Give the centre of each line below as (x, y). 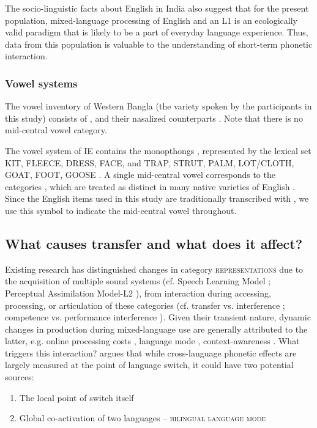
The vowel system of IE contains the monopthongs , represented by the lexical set (158, 150)
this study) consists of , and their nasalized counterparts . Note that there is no (154, 118)
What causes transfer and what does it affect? (154, 243)
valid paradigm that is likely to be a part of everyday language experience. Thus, (157, 32)
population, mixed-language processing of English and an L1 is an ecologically (151, 20)
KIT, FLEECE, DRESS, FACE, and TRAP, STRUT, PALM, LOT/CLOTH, (150, 162)
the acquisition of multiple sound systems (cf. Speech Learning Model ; (138, 281)
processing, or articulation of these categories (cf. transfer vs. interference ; (145, 305)
